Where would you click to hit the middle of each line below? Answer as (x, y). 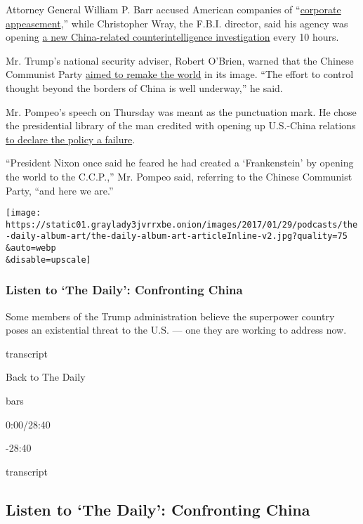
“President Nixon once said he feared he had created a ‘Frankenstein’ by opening (180, 163)
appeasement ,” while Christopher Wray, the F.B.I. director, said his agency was (177, 23)
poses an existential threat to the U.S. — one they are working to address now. (176, 330)
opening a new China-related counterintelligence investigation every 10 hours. (172, 37)
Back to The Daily (46, 377)
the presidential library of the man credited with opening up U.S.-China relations (181, 125)
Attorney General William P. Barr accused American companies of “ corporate (173, 9)
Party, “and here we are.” (60, 190)
